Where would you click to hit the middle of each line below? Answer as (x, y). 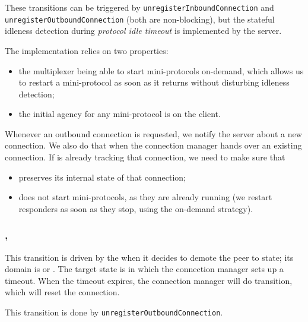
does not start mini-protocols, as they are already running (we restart (145, 197)
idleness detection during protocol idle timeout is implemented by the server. (143, 31)
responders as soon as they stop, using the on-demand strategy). (136, 208)
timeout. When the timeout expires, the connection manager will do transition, (149, 280)
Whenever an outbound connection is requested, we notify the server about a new (153, 133)
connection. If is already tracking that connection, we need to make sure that (145, 157)
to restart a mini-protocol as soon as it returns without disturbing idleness (154, 82)
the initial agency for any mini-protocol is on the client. (120, 114)
